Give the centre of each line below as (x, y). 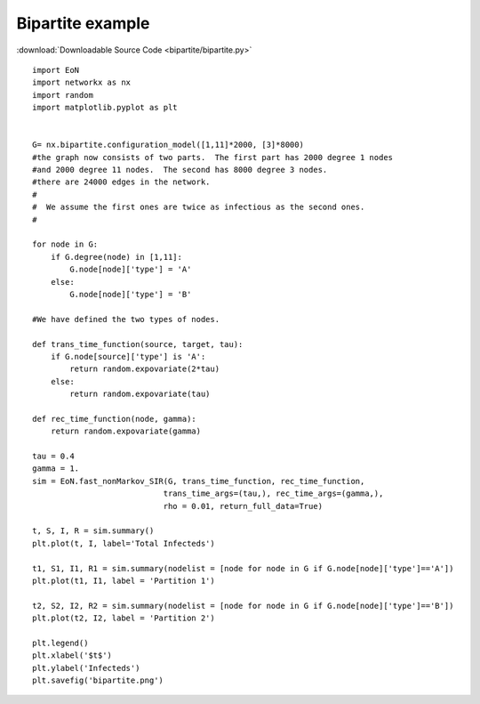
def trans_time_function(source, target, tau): (138, 344)
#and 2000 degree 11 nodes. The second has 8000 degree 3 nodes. (180, 170)
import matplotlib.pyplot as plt (105, 108)
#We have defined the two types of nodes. (126, 319)
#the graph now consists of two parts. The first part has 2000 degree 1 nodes (213, 157)
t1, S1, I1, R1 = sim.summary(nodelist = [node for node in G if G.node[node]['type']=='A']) (243, 568)
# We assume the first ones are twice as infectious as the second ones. (199, 207)
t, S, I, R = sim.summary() (93, 531)
